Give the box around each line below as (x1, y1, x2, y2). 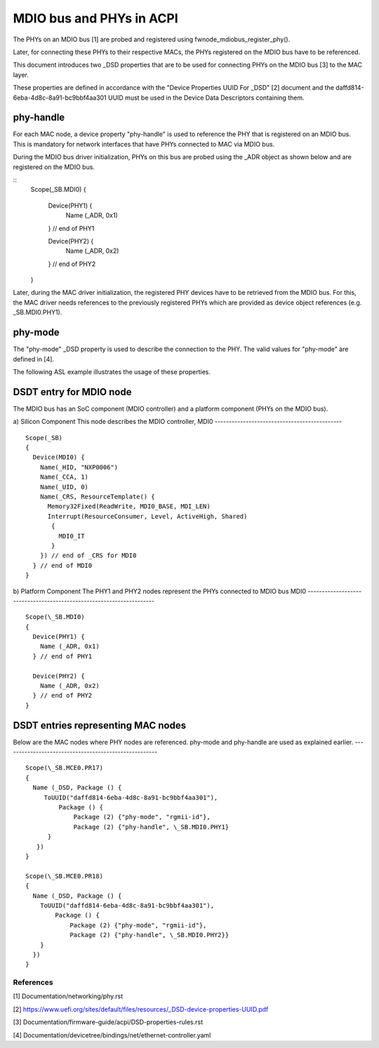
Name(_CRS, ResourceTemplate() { (39, 492, 156, 500)
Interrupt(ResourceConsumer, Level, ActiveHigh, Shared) (47, 512, 248, 520)
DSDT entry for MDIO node (13, 386, 132, 398)
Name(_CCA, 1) (39, 473, 89, 481)
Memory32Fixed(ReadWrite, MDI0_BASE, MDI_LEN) (47, 503, 211, 510)
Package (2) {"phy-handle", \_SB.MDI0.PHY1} (73, 823, 230, 831)
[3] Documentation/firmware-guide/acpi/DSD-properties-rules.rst (13, 1018, 204, 1026)
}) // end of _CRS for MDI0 (39, 552, 137, 559)
